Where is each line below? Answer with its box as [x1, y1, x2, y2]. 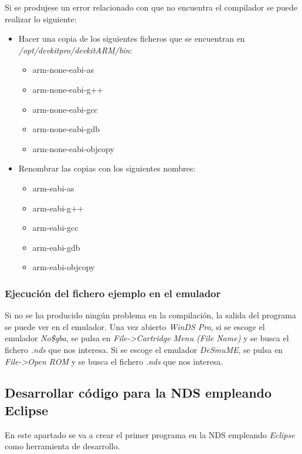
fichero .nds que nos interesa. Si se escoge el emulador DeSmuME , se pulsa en [5, 343, 283, 355]
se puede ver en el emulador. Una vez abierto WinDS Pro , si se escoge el [5, 320, 265, 332]
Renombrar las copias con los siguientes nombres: [18, 162, 196, 174]
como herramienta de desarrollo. [5, 440, 120, 452]
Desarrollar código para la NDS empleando [5, 384, 272, 402]
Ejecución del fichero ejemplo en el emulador [5, 285, 221, 300]
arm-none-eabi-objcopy [32, 142, 114, 154]
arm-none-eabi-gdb [32, 123, 100, 135]
